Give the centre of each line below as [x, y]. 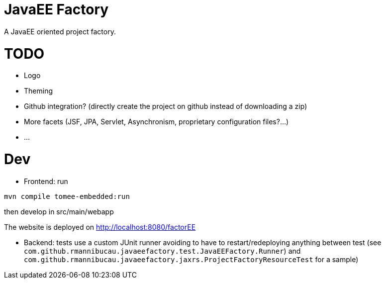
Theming [38, 91]
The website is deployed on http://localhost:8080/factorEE [100, 227]
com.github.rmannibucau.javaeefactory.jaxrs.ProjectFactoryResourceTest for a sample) [191, 259]
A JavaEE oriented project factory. [60, 31]
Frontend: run [46, 181]
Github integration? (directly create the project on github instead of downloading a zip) [166, 106]
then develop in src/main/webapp [59, 211]
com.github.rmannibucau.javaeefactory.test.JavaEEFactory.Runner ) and [162, 251]
